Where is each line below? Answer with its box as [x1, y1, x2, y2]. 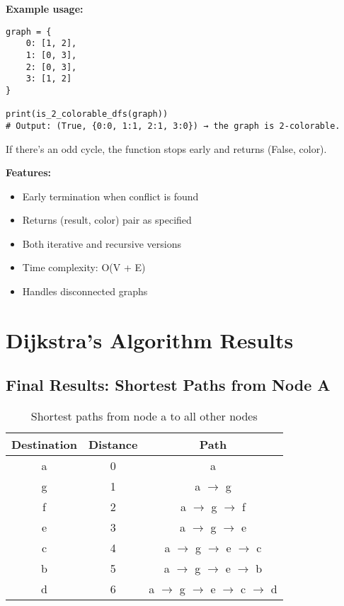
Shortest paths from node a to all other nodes [30, 408, 258, 425]
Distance [88, 436, 138, 453]
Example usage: [6, 1, 84, 16]
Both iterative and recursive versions [22, 236, 181, 251]
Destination [11, 436, 77, 453]
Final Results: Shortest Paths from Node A [6, 374, 331, 396]
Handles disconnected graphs [22, 284, 148, 299]
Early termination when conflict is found [22, 188, 199, 203]
